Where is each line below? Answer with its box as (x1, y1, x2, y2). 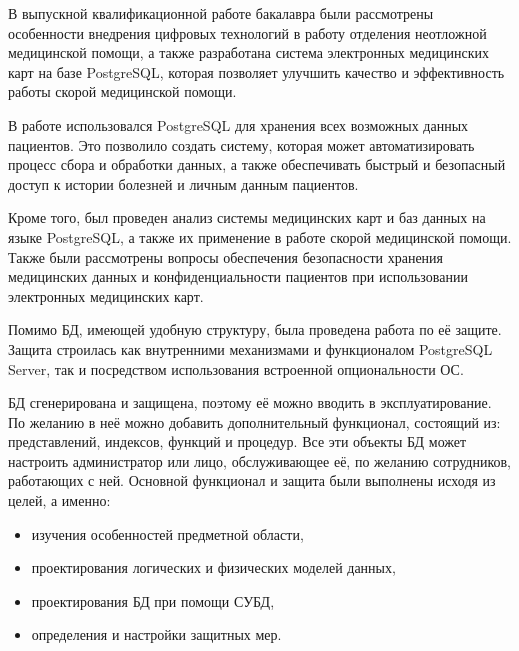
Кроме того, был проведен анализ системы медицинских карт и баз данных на (8, 207, 486, 228)
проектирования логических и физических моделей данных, (31, 557, 396, 578)
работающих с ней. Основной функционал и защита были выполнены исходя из (8, 470, 496, 491)
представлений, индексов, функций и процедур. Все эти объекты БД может (8, 431, 467, 452)
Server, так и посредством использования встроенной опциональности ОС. (8, 358, 464, 379)
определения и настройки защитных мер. (31, 624, 282, 645)
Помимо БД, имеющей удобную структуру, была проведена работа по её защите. (8, 319, 502, 340)
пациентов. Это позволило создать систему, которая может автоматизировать (8, 134, 475, 155)
